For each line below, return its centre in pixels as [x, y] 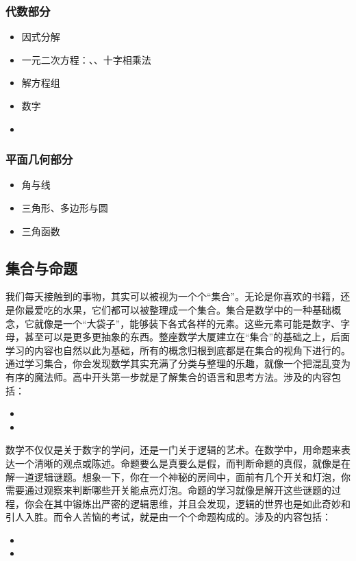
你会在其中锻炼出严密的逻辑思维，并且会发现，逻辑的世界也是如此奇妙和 [187, 503]
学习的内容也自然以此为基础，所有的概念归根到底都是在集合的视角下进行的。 [178, 350]
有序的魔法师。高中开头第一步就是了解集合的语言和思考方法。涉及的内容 [168, 376]
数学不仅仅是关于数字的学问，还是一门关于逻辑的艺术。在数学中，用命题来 [173, 450]
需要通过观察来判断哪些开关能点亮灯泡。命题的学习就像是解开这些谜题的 [168, 490]
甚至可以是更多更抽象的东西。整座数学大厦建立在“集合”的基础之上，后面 [187, 337]
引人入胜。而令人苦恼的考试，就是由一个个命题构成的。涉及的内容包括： [168, 517]
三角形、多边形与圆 [65, 208]
